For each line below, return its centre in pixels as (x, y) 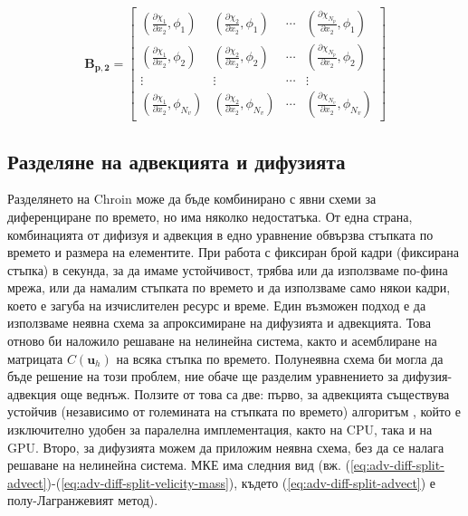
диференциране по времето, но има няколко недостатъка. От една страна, (210, 216)
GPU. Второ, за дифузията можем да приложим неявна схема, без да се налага (226, 447)
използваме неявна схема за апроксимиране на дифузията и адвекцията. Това (219, 323)
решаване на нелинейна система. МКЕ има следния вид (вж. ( (179, 465)
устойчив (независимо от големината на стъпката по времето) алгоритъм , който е (234, 411)
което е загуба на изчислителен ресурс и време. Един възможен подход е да (217, 305)
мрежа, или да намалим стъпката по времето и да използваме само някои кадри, (229, 287)
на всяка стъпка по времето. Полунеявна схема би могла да (280, 358)
